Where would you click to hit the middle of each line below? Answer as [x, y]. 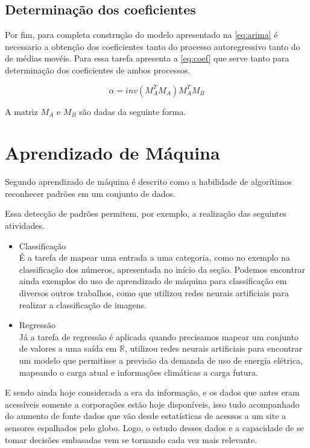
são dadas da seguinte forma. [133, 111]
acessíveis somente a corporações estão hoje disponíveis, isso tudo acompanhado [152, 404]
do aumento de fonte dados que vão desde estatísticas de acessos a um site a [146, 416]
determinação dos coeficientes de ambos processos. [98, 70]
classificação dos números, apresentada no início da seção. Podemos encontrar [162, 269]
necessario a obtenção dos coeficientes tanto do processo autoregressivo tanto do [153, 46]
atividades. [25, 226]
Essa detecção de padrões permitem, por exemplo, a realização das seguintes [146, 213]
